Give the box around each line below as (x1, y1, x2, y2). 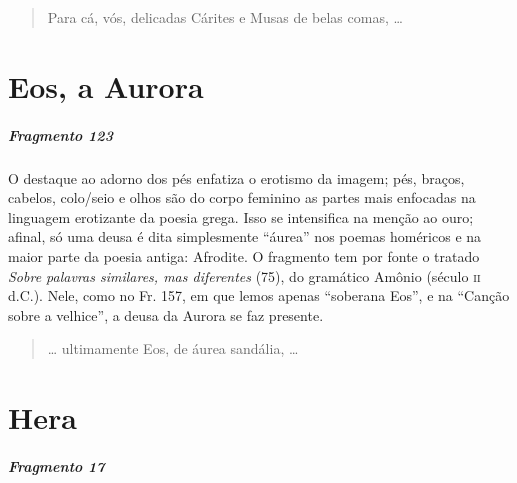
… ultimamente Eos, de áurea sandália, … (47, 338, 299, 359)
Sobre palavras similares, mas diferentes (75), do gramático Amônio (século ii (8, 265, 481, 286)
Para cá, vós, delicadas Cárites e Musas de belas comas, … (47, 7, 403, 27)
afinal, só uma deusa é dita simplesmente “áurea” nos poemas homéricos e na (8, 226, 482, 247)
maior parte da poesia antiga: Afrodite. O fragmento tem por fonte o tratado (8, 245, 480, 266)
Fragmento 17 (8, 455, 105, 476)
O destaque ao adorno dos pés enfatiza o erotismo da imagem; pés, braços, (8, 167, 465, 188)
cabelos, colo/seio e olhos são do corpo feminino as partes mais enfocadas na (8, 187, 476, 208)
